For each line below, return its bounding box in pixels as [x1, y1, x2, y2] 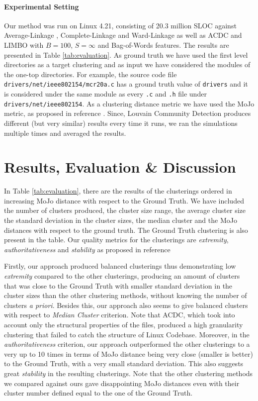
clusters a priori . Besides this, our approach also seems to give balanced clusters [4, 300, 248, 310]
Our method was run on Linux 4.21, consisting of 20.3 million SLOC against [4, 20, 237, 30]
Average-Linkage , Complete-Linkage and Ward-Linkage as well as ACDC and [4, 30, 242, 40]
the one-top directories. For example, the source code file [4, 69, 177, 79]
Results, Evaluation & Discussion [4, 157, 236, 177]
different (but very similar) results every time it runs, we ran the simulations [4, 117, 238, 128]
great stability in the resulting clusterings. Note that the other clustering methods [4, 368, 253, 378]
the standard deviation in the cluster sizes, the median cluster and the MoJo [4, 215, 237, 225]
